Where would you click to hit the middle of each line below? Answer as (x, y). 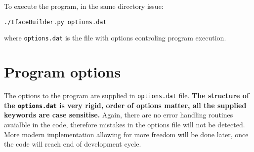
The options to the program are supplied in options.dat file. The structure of (127, 95)
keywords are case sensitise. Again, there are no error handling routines (119, 115)
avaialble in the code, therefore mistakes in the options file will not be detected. (125, 124)
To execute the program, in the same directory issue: (84, 6)
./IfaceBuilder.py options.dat (55, 22)
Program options (63, 72)
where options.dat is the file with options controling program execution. (115, 38)
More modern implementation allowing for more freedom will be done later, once (126, 134)
